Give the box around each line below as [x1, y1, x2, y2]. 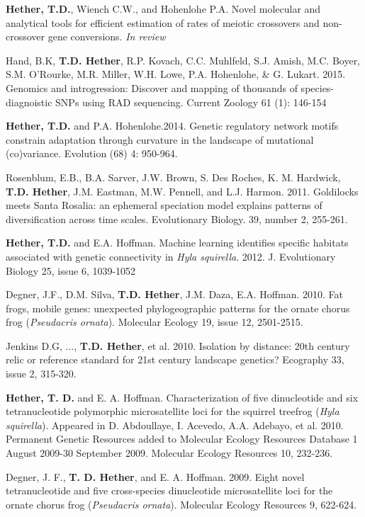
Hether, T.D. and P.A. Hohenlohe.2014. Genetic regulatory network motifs [6, 118, 339, 133]
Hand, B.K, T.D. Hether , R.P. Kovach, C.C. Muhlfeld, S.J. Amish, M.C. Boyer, [6, 52, 361, 67]
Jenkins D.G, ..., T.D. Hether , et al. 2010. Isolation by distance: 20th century [6, 338, 350, 353]
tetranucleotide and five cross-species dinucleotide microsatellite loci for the [6, 483, 333, 498]
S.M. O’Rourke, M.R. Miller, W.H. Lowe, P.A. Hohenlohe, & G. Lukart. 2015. [6, 67, 346, 81]
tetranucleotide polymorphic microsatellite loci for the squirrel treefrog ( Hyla [6, 404, 339, 419]
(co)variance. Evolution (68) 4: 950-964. [6, 146, 178, 161]
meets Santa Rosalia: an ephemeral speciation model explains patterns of [6, 198, 322, 212]
